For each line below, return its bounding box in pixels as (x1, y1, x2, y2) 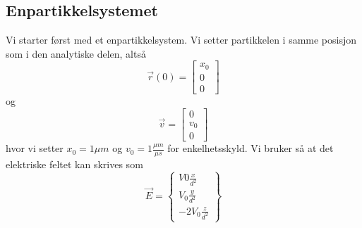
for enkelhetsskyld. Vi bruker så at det (167, 141, 334, 156)
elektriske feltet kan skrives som (6, 156, 143, 171)
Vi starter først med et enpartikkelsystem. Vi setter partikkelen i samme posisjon (6, 32, 357, 47)
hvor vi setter (6, 141, 64, 156)
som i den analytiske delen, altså (6, 46, 146, 61)
